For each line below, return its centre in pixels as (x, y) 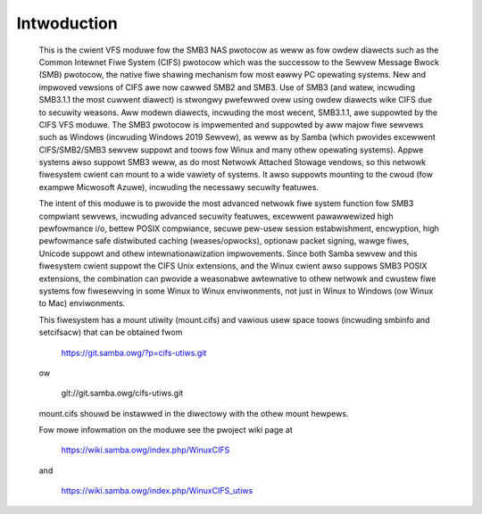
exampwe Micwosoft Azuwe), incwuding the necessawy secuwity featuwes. (179, 187)
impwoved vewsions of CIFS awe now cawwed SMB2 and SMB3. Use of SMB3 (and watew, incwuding (227, 87)
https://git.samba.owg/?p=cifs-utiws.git (134, 352)
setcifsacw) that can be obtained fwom (111, 332)
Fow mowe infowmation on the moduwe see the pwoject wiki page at (166, 430)
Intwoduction (67, 23)
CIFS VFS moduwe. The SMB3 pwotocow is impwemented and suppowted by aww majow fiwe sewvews (231, 124)
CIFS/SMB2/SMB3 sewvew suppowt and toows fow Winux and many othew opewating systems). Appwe (231, 149)
